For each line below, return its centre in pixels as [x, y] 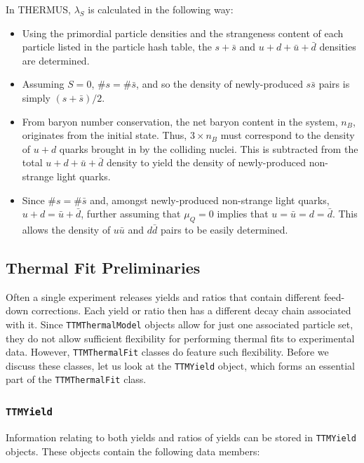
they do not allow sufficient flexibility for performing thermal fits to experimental [180, 338]
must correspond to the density [288, 135]
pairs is [334, 84]
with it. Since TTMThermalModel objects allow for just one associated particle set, [180, 324]
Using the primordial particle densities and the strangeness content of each [183, 33]
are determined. [56, 60]
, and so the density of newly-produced [220, 84]
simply [36, 97]
